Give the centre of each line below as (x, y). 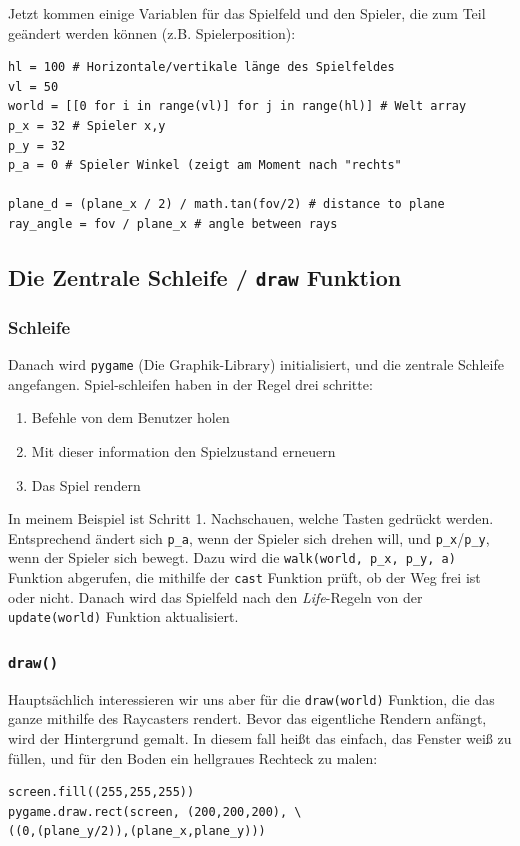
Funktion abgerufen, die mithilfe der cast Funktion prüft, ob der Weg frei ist (244, 577)
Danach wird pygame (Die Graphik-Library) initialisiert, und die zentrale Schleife (256, 364)
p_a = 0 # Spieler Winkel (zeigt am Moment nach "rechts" (205, 165)
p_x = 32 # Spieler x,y (87, 125)
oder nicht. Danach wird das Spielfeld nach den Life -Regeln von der (215, 596)
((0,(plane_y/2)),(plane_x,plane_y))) (137, 831)
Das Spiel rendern (86, 484)
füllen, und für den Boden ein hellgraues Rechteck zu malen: (193, 757)
